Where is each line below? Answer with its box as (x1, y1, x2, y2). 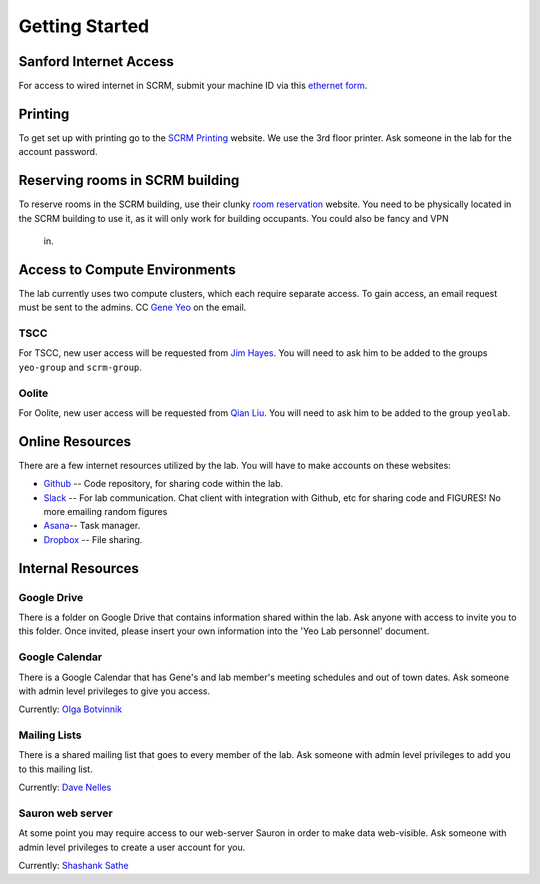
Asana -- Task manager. (43, 520, 141, 532)
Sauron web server (18, 806, 114, 820)
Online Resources (18, 433, 132, 450)
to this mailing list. (18, 763, 94, 775)
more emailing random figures (43, 506, 168, 518)
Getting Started (18, 15, 150, 37)
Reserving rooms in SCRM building (18, 172, 240, 189)
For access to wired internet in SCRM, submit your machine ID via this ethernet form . (18, 80, 368, 92)
